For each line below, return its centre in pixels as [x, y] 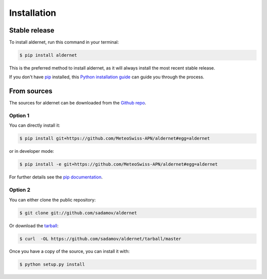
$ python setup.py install [52, 264]
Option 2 [20, 190]
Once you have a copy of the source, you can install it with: [69, 251]
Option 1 [19, 116]
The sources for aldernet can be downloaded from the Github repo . [78, 103]
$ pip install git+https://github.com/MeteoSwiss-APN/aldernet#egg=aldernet [115, 139]
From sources [31, 91]
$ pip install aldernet [48, 55]
